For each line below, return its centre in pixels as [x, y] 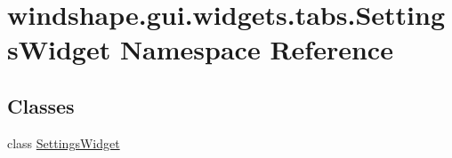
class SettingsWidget [64, 142]
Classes [41, 105]
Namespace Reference [256, 49]
